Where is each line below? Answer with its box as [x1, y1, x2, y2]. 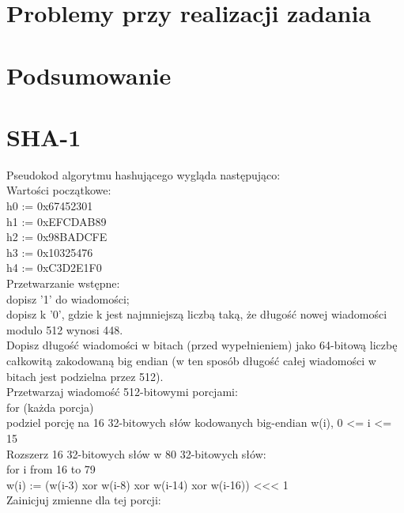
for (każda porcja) [6, 398, 94, 415]
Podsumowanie [6, 58, 172, 91]
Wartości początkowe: [6, 182, 111, 198]
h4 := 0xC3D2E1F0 [6, 259, 102, 276]
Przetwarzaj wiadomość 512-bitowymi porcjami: [6, 383, 238, 400]
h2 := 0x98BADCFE [6, 228, 108, 245]
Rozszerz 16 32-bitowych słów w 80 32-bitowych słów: [6, 445, 266, 462]
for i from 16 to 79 [6, 461, 96, 477]
